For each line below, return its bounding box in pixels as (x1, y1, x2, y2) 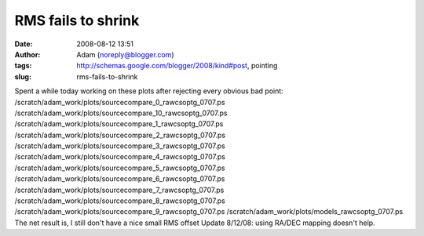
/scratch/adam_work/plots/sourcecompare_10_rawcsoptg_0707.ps (14, 108, 228, 118)
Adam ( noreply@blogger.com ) (76, 49, 174, 59)
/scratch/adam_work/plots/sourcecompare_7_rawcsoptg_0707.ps (14, 185, 225, 194)
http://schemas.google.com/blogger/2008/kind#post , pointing (76, 61, 278, 71)
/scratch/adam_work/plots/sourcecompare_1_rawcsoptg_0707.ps (14, 119, 224, 129)
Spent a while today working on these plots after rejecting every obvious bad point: (14, 86, 284, 96)
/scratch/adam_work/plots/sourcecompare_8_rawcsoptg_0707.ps (14, 196, 225, 205)
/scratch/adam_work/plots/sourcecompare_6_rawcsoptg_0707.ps (14, 174, 225, 183)
